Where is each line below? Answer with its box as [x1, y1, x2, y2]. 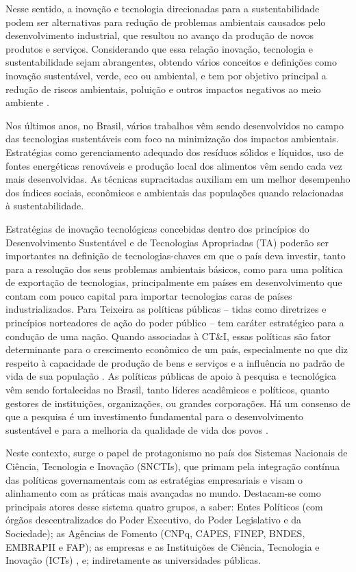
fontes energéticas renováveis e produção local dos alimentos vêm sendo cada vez [5, 158, 343, 172]
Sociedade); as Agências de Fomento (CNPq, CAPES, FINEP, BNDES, [5, 525, 305, 540]
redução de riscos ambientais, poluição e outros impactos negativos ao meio [5, 81, 321, 96]
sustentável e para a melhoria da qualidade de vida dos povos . [5, 422, 268, 437]
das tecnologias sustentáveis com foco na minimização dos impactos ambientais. [5, 131, 339, 146]
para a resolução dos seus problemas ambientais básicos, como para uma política [5, 261, 343, 276]
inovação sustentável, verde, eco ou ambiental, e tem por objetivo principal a [5, 68, 327, 82]
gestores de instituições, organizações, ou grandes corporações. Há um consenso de [5, 395, 351, 410]
